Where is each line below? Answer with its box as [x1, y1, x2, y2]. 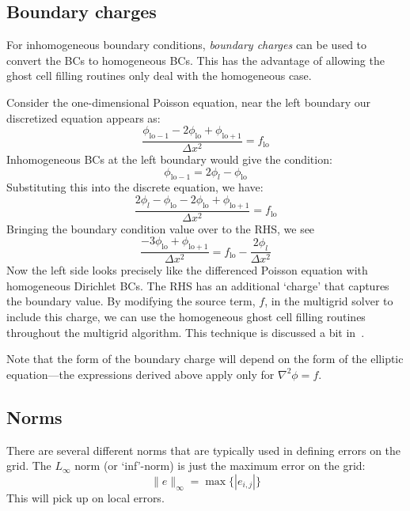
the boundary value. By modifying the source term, [6, 293, 256, 309]
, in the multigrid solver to [264, 293, 393, 309]
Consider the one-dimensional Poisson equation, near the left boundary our [6, 93, 370, 110]
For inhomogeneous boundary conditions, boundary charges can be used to [6, 36, 367, 53]
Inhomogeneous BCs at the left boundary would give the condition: [6, 151, 332, 167]
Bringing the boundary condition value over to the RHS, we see [6, 220, 315, 237]
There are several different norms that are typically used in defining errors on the [6, 441, 401, 458]
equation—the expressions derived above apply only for [6, 365, 275, 382]
